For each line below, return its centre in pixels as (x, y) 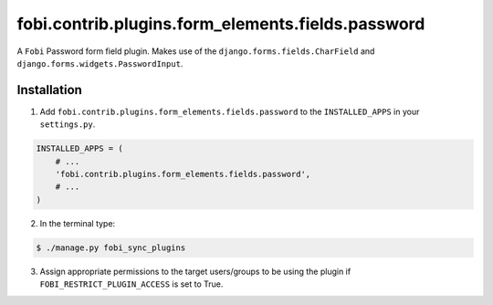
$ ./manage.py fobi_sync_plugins (111, 247)
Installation (49, 90)
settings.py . (68, 124)
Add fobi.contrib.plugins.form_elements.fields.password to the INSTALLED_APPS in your (230, 111)
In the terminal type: (78, 223)
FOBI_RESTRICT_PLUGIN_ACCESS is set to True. (131, 284)
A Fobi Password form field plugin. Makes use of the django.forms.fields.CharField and (196, 51)
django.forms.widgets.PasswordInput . (100, 63)
